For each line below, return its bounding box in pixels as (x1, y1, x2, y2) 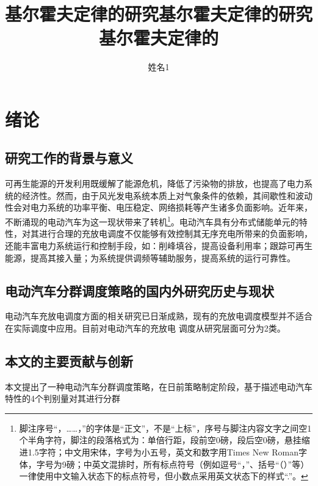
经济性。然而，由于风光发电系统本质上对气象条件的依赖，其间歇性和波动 (21, 189, 313, 201)
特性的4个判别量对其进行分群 (5, 392, 120, 405)
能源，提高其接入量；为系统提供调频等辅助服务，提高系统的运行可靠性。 (5, 251, 295, 264)
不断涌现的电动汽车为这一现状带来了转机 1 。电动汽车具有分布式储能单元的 (5, 214, 299, 228)
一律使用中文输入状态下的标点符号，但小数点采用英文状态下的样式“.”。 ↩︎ (19, 470, 308, 482)
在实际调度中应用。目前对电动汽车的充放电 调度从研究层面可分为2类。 (5, 321, 286, 334)
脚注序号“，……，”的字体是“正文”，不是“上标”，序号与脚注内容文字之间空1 (19, 421, 312, 434)
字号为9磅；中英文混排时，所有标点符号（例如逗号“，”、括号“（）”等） (36, 457, 309, 470)
